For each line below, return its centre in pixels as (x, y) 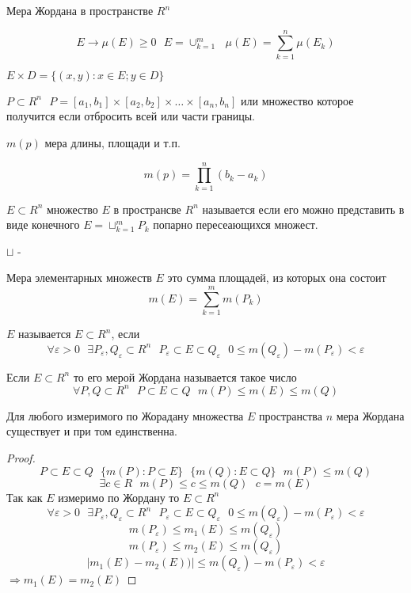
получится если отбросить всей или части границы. (131, 116)
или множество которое (297, 100)
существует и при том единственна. (92, 431)
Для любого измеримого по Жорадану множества (125, 415)
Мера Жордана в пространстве (80, 10)
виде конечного (43, 224)
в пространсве (147, 209)
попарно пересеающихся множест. (236, 224)
